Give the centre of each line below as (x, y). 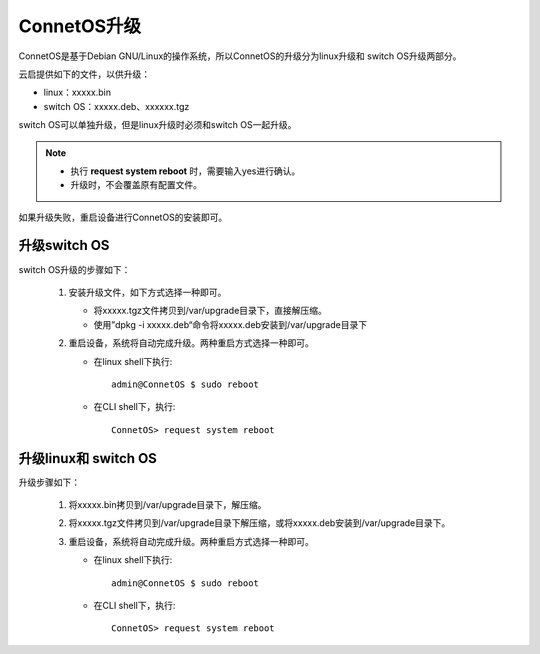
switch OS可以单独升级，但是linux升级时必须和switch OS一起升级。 (157, 125)
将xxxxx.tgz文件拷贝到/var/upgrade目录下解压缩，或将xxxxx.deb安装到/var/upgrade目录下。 (259, 523)
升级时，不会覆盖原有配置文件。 (136, 185)
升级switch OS (64, 245)
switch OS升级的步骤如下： (74, 269)
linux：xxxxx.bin (77, 92)
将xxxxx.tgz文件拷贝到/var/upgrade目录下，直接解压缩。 (210, 311)
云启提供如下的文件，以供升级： (84, 74)
